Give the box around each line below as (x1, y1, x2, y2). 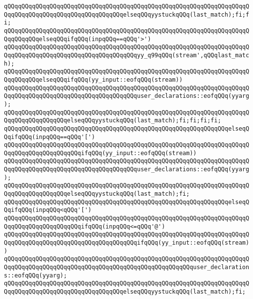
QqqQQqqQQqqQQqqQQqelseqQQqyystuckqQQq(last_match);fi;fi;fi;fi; (4, 117, 221, 124)
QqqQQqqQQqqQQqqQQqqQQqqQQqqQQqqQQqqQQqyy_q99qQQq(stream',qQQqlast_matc (4, 51, 250, 59)
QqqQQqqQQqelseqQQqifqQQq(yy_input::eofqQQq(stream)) (4, 76, 183, 83)
